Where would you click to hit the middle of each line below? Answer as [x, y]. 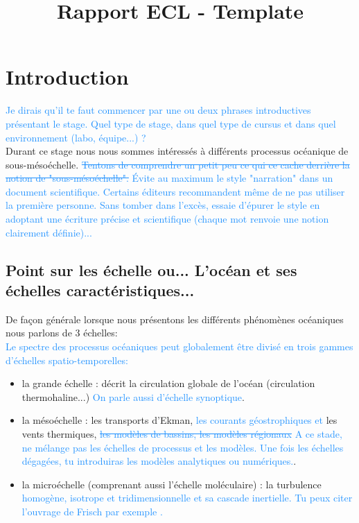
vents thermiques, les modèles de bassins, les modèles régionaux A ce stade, [182, 434]
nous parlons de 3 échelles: [62, 333]
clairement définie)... [49, 232]
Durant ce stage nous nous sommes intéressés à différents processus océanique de [177, 151]
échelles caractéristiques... [100, 290]
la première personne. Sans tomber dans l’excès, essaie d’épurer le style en [163, 205]
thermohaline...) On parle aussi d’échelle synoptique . [133, 396]
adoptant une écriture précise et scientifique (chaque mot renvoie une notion [167, 219]
